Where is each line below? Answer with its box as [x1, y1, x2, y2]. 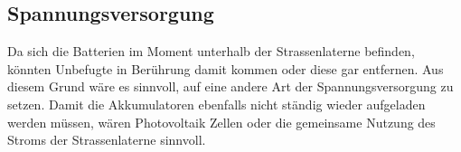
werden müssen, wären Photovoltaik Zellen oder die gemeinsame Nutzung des [7, 112, 436, 131]
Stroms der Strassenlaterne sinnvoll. [7, 130, 206, 149]
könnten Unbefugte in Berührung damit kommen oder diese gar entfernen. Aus [7, 59, 444, 78]
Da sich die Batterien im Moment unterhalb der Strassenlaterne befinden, [7, 42, 415, 61]
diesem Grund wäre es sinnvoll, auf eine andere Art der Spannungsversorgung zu [7, 77, 454, 96]
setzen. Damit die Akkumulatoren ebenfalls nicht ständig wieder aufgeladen [7, 94, 426, 113]
